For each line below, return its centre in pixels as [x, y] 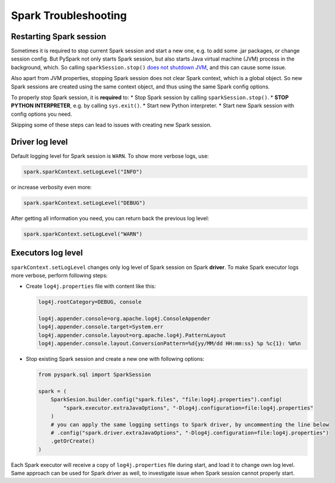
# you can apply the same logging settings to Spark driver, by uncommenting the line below [190, 425]
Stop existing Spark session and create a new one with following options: [115, 359]
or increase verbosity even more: [51, 188]
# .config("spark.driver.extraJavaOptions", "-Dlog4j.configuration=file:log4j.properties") [190, 433]
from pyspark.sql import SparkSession [95, 375]
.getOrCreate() [73, 441]
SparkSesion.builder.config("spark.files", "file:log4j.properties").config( [167, 400]
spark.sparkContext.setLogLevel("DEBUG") [84, 203]
